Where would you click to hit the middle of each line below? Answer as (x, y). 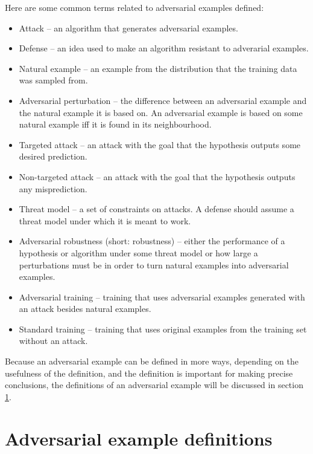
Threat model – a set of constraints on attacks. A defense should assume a (156, 209)
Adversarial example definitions (139, 438)
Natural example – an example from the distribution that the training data (158, 68)
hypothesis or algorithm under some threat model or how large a (138, 252)
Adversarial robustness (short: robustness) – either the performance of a (152, 241)
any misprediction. (53, 188)
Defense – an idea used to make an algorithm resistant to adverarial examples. (164, 48)
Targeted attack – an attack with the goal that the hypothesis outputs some (160, 144)
